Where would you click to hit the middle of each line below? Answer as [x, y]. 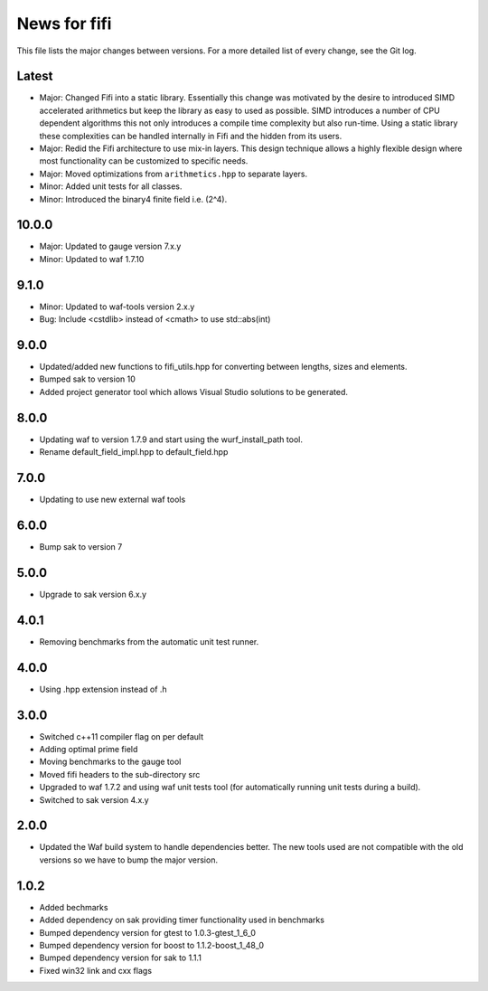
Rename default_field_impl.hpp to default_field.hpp [134, 452]
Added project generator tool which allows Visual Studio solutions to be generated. [193, 392]
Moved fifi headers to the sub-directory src [120, 774]
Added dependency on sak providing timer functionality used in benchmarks [182, 920]
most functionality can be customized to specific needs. [144, 161]
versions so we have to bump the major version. [129, 860]
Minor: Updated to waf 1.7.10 [92, 259]
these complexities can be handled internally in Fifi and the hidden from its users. [191, 136]
